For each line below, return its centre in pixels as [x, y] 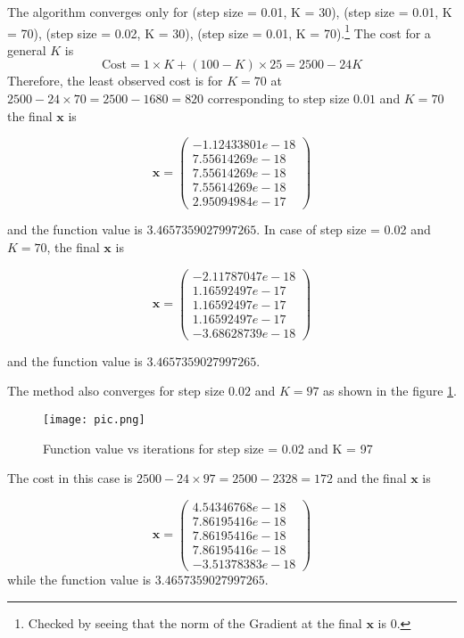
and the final [372, 478]
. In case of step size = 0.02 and [344, 229]
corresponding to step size [278, 98]
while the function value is [79, 580]
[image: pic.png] [94, 420]
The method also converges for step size [116, 391]
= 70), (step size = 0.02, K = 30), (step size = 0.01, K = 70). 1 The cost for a [219, 31]
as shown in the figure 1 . [390, 391]
